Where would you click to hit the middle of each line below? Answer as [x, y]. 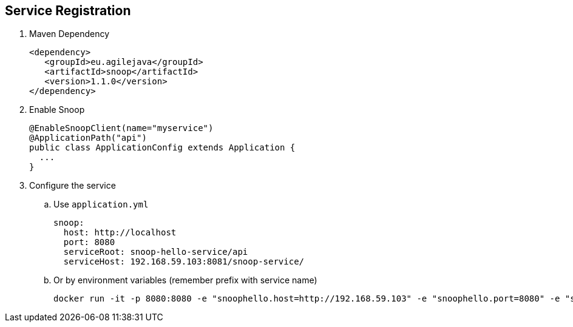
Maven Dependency [70, 34]
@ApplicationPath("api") [88, 138]
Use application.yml [101, 204]
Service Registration [68, 11]
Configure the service [73, 186]
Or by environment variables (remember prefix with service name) [185, 280]
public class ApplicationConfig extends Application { [162, 148]
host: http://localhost [120, 233]
